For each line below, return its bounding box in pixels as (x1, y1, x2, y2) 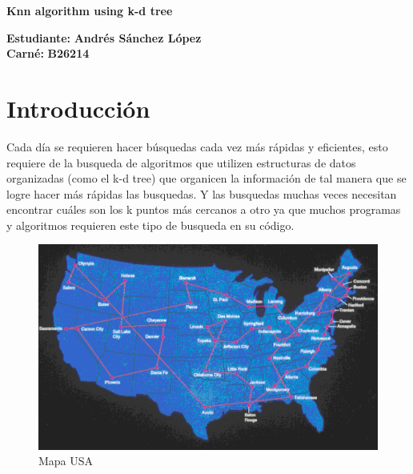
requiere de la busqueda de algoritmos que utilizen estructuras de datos (6, 154, 356, 171)
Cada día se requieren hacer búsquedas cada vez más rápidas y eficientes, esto (6, 138, 388, 155)
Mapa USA (38, 452, 94, 469)
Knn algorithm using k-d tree (6, 2, 173, 18)
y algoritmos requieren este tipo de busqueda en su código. (6, 216, 295, 233)
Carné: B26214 (6, 45, 90, 62)
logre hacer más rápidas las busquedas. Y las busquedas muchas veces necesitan (6, 185, 397, 202)
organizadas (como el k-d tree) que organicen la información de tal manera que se (6, 170, 407, 187)
